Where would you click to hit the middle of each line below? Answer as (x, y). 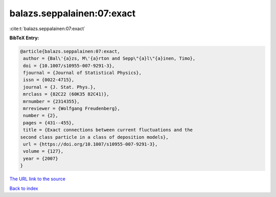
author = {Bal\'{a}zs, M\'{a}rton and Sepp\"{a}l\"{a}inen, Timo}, (109, 58)
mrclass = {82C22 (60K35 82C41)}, (66, 94)
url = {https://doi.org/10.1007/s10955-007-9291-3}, (90, 144)
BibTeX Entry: (24, 38)
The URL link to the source (38, 179)
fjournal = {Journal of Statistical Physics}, (82, 73)
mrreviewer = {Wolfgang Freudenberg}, (72, 109)
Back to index (24, 188)
